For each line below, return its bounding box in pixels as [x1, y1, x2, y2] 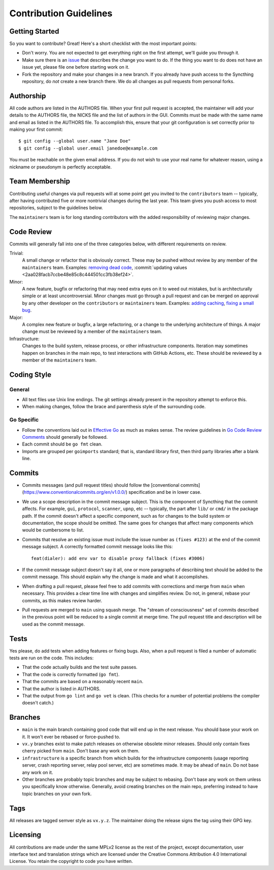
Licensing [9, 830, 42, 839]
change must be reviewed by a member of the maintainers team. [22, 328, 162, 334]
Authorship [9, 92, 46, 100]
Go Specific [9, 416, 39, 424]
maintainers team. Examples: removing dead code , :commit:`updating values [22, 264, 187, 270]
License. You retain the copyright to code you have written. [9, 858, 133, 864]
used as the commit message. [22, 621, 85, 627]
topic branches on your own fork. [22, 791, 92, 797]
